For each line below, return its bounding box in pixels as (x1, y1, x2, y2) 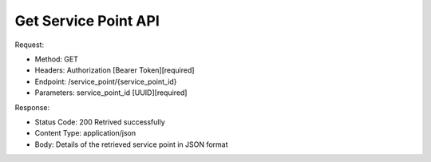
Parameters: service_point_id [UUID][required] (34, 88, 188, 97)
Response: (14, 102, 50, 112)
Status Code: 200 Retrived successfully (34, 117, 165, 127)
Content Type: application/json (34, 128, 136, 138)
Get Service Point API (14, 12, 160, 30)
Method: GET (34, 54, 79, 64)
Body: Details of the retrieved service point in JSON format (34, 140, 228, 149)
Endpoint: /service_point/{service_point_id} (34, 77, 177, 86)
